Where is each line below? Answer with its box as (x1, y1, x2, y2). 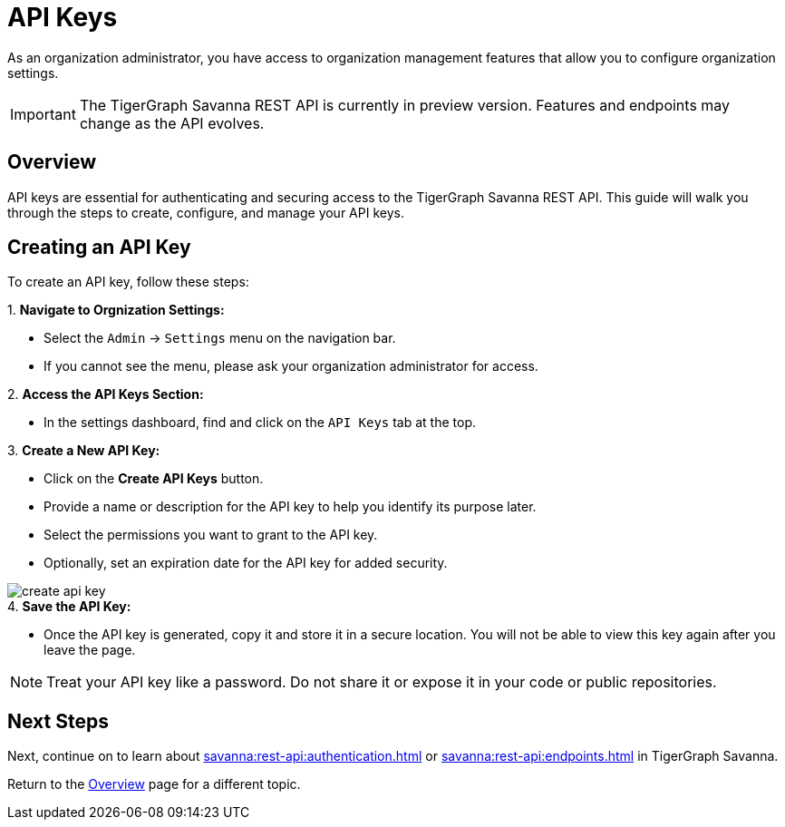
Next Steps (7, 709, 109, 733)
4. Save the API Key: (7, 598, 131, 615)
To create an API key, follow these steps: (7, 274, 249, 290)
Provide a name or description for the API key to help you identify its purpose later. (44, 499, 537, 515)
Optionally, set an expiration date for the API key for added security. (44, 555, 448, 571)
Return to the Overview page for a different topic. (7, 776, 301, 793)
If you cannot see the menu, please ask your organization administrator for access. (44, 358, 538, 375)
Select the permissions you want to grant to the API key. (44, 527, 378, 543)
